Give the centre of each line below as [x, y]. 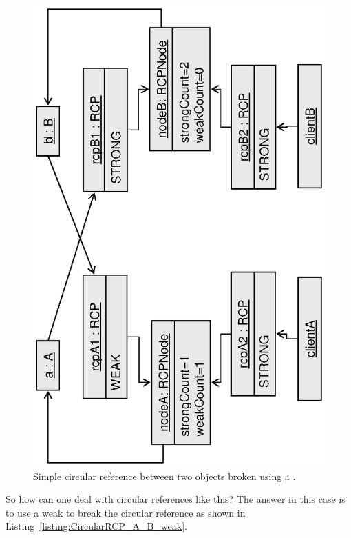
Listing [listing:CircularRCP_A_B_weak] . [96, 526]
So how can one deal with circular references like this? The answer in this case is [175, 499]
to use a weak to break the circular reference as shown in [126, 512]
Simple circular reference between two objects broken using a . [164, 476]
